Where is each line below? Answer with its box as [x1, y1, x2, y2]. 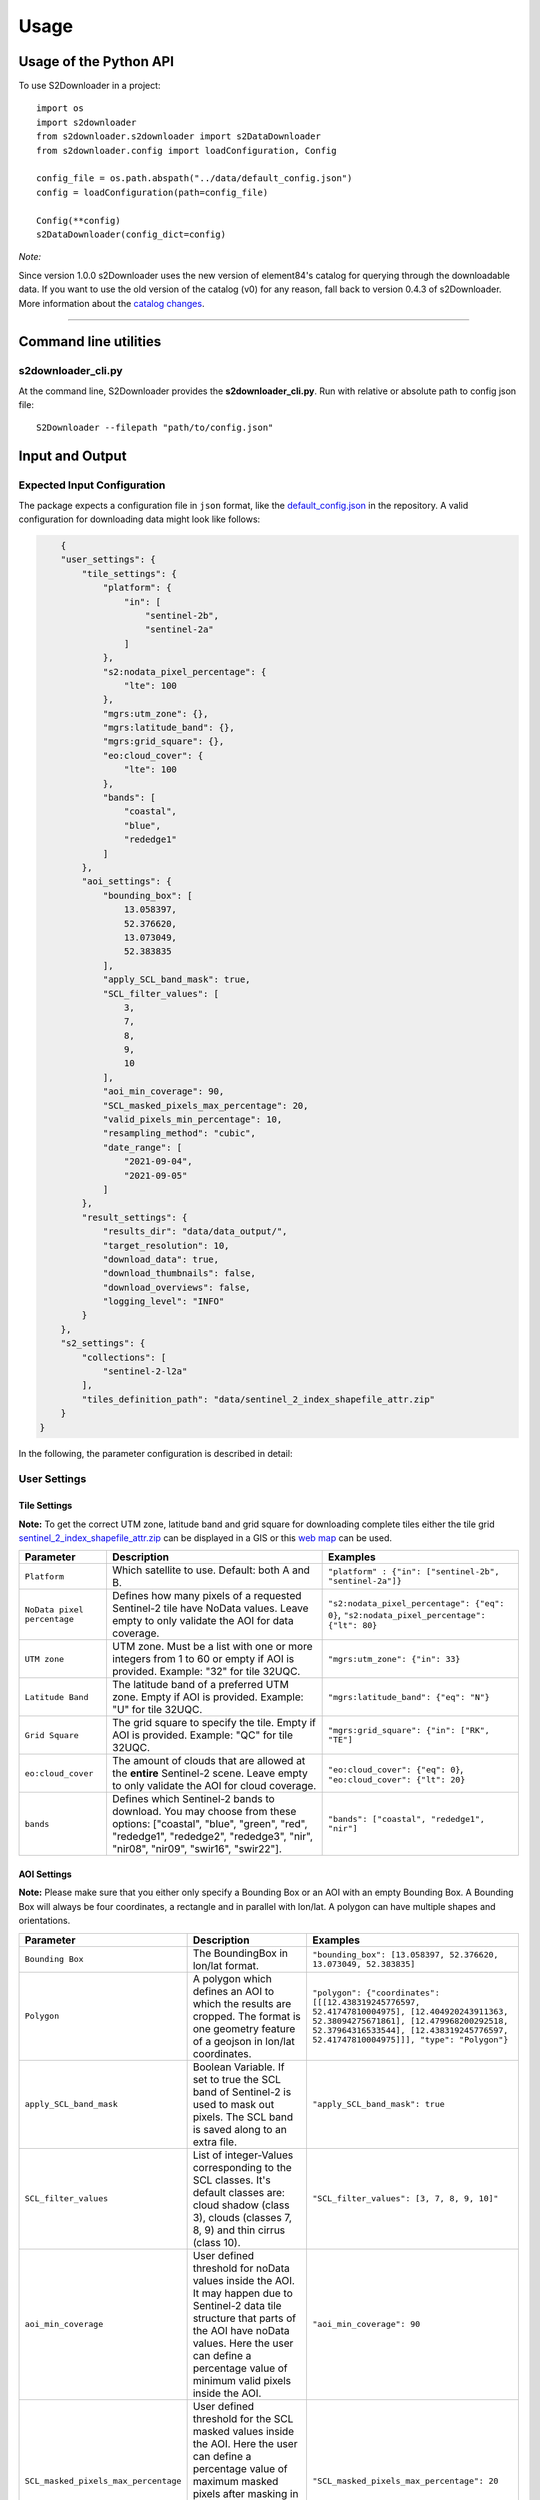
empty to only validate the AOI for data [111, 1614, 294, 1628]
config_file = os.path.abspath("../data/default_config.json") [36, 173, 353, 184]
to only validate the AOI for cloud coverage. [111, 1779, 317, 1793]
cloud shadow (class [192, 2198, 290, 2212]
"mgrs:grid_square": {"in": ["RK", [328, 1725, 490, 1736]
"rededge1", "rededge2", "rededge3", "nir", [111, 1830, 314, 1844]
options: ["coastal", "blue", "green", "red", [111, 1817, 308, 1831]
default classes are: [192, 2185, 285, 2199]
